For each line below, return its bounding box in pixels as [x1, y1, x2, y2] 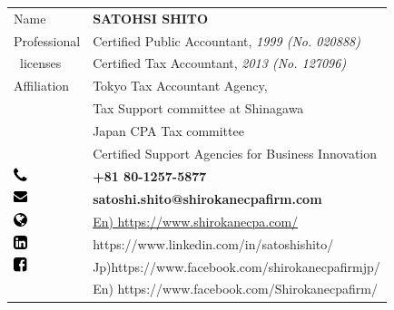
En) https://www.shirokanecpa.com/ [93, 211, 299, 230]
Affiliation [14, 76, 70, 95]
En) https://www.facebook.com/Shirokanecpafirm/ [93, 279, 378, 298]
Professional [14, 31, 81, 50]
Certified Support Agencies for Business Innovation [93, 143, 378, 162]
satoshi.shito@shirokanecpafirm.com [93, 189, 322, 208]
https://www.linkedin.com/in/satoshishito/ [93, 234, 334, 253]
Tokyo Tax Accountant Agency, [93, 76, 268, 95]
